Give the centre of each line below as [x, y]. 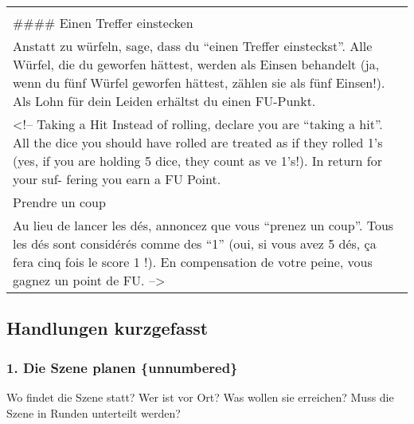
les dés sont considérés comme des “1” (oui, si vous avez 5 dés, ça [195, 243]
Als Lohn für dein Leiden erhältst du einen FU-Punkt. [164, 101]
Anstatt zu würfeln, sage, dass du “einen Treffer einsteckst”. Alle [193, 46]
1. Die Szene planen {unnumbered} [122, 367]
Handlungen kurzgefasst [107, 328]
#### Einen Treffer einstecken [103, 23]
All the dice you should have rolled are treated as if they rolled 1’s [198, 142]
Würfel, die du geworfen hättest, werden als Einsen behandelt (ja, [196, 64]
